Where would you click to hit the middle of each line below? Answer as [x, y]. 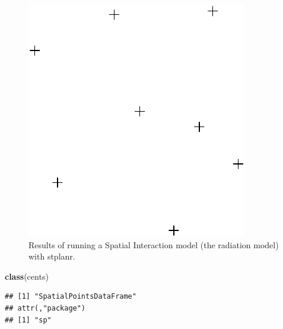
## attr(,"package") [45, 308]
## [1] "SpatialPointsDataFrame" [71, 297]
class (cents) [27, 276]
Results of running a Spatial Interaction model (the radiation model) [154, 244]
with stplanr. [52, 256]
